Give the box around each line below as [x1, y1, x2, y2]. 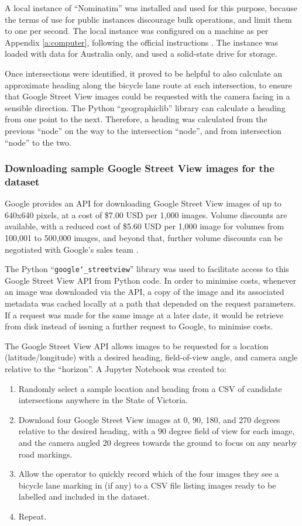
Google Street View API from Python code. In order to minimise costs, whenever [5, 274, 296, 286]
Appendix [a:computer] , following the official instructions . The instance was [5, 36, 279, 48]
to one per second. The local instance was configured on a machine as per [5, 25, 269, 37]
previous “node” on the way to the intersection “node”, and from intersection [5, 124, 282, 136]
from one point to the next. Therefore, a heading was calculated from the [5, 113, 267, 125]
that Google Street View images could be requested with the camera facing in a [5, 90, 290, 102]
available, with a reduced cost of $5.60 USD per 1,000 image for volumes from [5, 220, 284, 232]
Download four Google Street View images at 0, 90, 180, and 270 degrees [18, 413, 280, 425]
